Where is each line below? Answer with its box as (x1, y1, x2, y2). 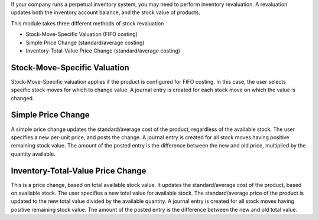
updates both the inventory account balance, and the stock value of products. (11, 9, 201, 16)
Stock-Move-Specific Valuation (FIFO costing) (25, 31, 138, 38)
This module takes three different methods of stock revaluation (11, 19, 164, 27)
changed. (11, 94, 34, 101)
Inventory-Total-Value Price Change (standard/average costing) (25, 47, 180, 54)
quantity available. (11, 150, 56, 157)
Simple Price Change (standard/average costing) (25, 39, 145, 46)
